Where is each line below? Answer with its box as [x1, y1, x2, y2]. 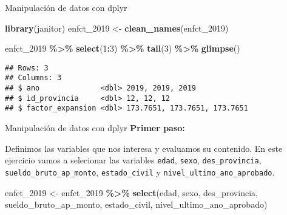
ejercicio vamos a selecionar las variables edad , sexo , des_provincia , [5, 154, 262, 166]
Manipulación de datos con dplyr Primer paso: [5, 121, 185, 134]
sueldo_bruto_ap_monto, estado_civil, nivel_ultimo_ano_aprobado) [5, 198, 268, 211]
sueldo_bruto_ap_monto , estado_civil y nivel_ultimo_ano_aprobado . [5, 165, 275, 178]
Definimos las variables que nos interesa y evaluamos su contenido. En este [5, 142, 283, 154]
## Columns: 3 [5, 73, 62, 83]
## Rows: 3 [5, 63, 49, 72]
